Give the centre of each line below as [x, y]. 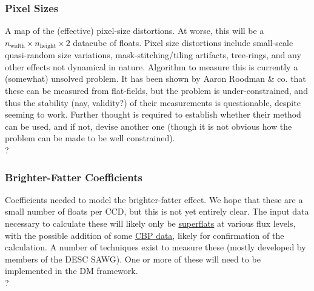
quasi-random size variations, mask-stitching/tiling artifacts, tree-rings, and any [153, 55]
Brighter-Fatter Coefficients [74, 177]
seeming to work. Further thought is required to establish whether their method [153, 114]
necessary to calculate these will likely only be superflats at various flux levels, [150, 223]
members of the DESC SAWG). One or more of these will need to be [133, 259]
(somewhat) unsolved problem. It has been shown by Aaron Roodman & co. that [155, 79]
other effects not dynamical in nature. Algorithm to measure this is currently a [152, 66]
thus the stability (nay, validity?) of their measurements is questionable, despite [153, 102]
